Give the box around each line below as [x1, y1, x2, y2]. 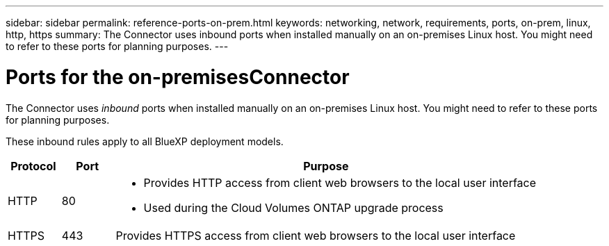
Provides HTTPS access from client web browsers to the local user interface [115, 228, 516, 243]
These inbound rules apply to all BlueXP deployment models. [6, 135, 284, 147]
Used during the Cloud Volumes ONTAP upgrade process [143, 200, 444, 215]
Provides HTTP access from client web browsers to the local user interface [143, 175, 537, 190]
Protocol [10, 158, 56, 173]
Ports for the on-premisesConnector [6, 65, 350, 89]
